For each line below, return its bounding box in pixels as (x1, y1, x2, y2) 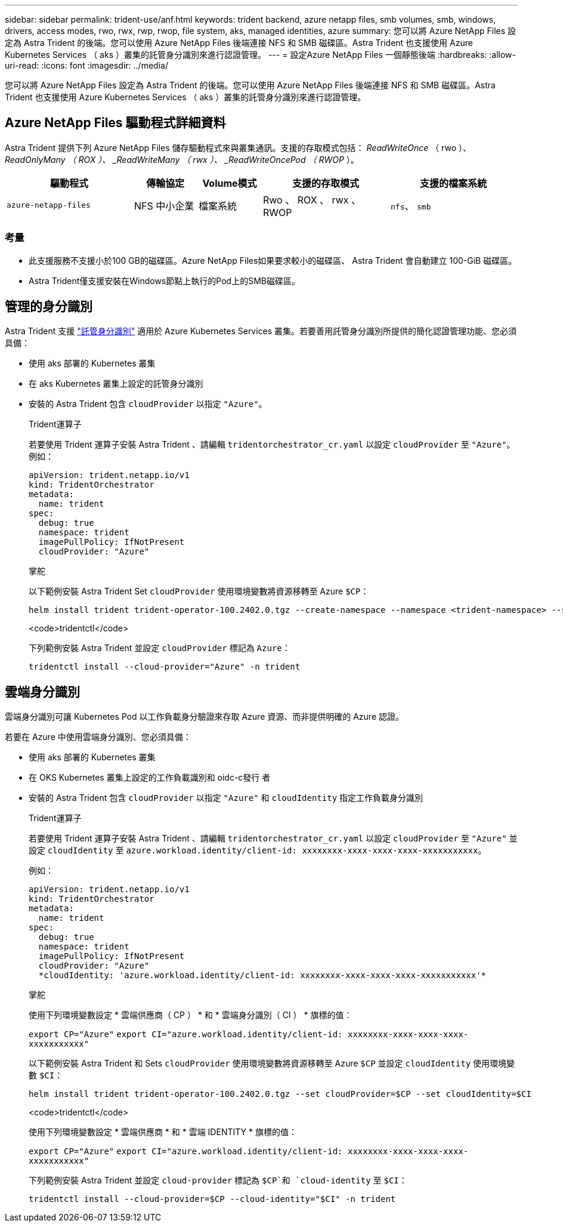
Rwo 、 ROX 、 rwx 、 (263, 193, 361, 206)
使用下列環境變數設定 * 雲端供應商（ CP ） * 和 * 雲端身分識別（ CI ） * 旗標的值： (29, 1010, 352, 1021)
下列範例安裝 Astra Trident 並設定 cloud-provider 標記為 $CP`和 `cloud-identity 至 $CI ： (29, 1175, 407, 1186)
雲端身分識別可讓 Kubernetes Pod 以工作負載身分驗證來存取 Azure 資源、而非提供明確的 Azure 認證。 (5, 711, 404, 722)
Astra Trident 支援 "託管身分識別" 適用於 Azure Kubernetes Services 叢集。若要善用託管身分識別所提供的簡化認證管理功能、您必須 (5, 326, 517, 337)
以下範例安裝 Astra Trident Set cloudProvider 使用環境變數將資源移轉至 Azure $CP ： (29, 586, 369, 597)
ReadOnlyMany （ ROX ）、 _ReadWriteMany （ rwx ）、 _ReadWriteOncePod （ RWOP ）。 (5, 154, 359, 165)
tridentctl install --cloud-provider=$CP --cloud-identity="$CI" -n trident (29, 1194, 396, 1204)
